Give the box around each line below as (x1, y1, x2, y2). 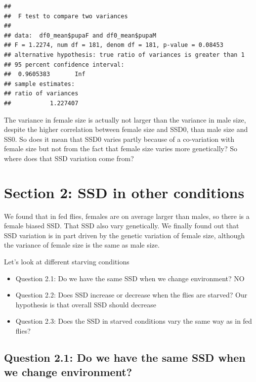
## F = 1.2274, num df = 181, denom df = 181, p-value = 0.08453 (4, 42, 223, 49)
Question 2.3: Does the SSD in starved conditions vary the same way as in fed (15, 316, 252, 326)
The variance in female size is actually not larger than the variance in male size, (4, 114, 246, 125)
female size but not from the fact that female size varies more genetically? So (4, 143, 237, 154)
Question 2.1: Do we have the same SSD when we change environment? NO (15, 273, 245, 283)
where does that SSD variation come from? (4, 153, 134, 163)
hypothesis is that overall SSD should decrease (15, 299, 156, 309)
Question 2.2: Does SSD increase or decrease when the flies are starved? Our (15, 290, 248, 300)
